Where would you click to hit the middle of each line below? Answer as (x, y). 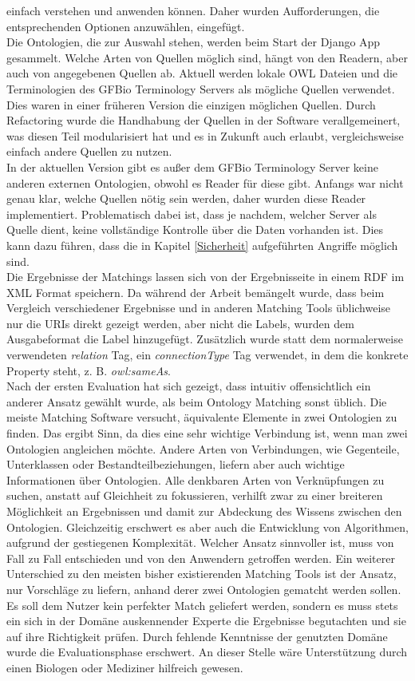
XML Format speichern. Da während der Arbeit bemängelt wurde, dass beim (196, 292)
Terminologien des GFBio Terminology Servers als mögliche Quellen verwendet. (201, 88)
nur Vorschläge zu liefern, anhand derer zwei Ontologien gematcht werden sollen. (204, 589)
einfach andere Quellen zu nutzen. (89, 151)
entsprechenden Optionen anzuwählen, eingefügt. (126, 26)
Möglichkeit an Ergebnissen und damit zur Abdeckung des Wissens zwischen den (204, 511)
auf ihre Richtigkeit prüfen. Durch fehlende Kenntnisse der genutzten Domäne (197, 636)
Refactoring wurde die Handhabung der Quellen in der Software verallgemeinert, (204, 120)
